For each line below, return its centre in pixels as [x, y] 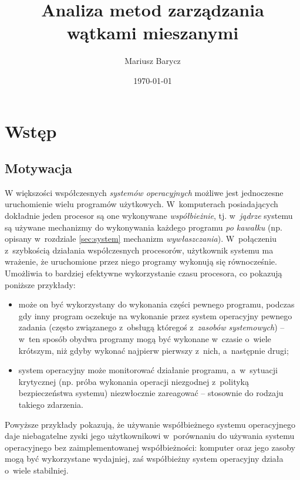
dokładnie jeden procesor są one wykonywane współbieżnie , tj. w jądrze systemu [149, 216]
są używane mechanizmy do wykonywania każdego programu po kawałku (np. [144, 227]
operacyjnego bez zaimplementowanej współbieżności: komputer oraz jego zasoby [150, 447]
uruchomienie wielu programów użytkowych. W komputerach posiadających [141, 204]
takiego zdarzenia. [51, 404]
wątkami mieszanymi [153, 33]
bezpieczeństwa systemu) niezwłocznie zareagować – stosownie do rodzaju [151, 393]
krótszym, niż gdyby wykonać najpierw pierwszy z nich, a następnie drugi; [154, 350]
